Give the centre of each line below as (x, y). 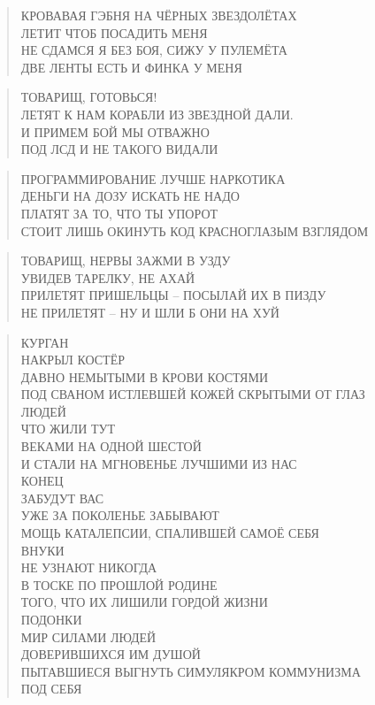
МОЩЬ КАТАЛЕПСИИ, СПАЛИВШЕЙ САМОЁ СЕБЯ (170, 533)
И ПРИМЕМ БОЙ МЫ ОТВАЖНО (115, 131)
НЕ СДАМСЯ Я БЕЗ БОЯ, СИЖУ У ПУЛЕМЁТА (154, 50)
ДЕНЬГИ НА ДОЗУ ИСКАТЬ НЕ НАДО (130, 196)
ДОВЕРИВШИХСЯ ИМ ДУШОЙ (111, 654)
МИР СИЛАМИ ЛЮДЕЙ (88, 636)
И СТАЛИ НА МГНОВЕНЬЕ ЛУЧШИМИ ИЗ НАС (159, 463)
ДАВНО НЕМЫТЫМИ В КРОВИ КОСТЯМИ (145, 376)
